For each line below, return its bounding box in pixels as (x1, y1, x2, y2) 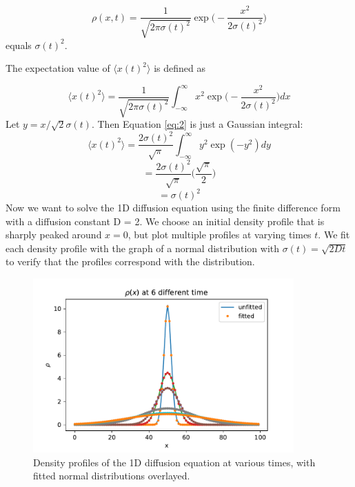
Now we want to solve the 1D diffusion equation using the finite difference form (6, 200, 341, 214)
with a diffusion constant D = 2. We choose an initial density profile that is (6, 213, 325, 228)
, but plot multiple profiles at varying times (128, 227, 312, 242)
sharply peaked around (6, 227, 102, 242)
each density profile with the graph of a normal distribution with (6, 240, 280, 255)
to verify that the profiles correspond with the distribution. (6, 254, 255, 269)
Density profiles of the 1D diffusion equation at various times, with (33, 455, 316, 469)
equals (6, 37, 32, 52)
